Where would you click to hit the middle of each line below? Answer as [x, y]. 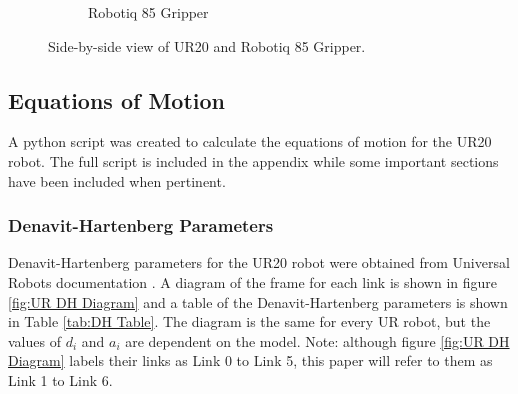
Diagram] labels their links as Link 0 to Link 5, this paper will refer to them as [250, 360]
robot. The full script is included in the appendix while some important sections [253, 160]
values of [34, 340]
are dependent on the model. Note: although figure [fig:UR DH [317, 340]
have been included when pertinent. [117, 180]
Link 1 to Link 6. [60, 379]
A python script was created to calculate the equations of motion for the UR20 [250, 141]
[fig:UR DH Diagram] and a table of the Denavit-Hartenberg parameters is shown [258, 301]
